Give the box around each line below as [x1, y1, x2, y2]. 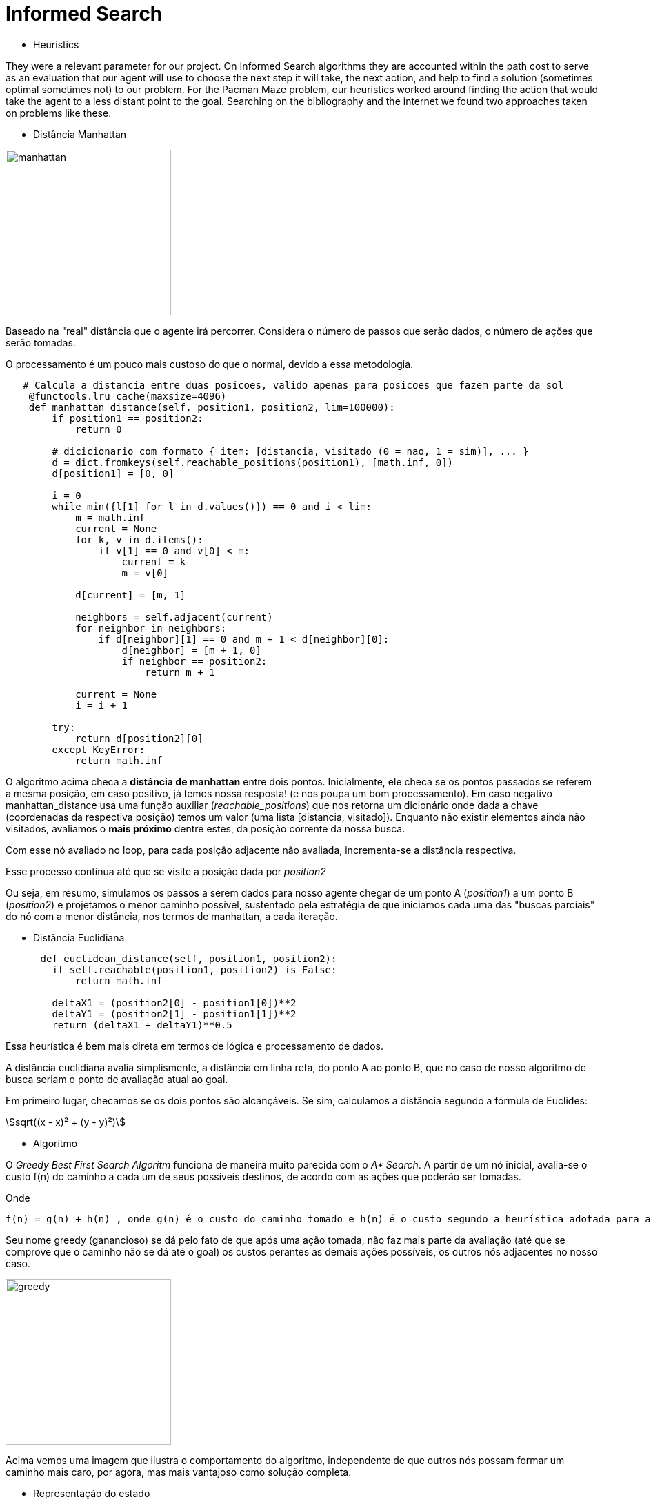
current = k [121, 556, 186, 567]
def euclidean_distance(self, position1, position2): [40, 953, 337, 964]
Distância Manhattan [33, 128, 127, 140]
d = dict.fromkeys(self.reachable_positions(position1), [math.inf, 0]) [52, 456, 454, 468]
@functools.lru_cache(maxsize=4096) [28, 390, 227, 402]
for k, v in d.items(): [75, 534, 203, 545]
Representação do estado [33, 1487, 150, 1499]
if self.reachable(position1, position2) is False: [52, 964, 337, 975]
